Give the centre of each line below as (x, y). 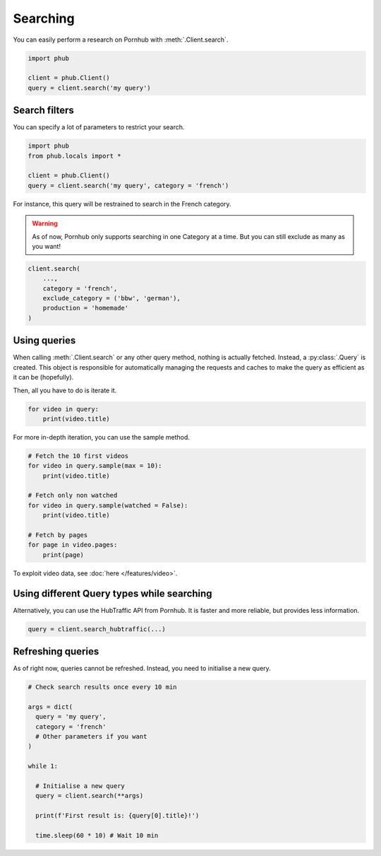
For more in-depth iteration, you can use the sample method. (102, 437)
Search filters (43, 111)
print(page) (64, 555)
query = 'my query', (71, 717)
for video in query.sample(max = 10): (95, 466)
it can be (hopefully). (43, 377)
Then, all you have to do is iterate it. (65, 390)
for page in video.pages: (73, 545)
